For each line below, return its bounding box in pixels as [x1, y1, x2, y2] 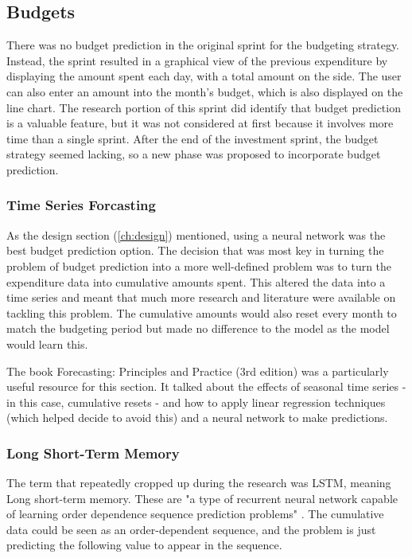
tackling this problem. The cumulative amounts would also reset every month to [6, 304, 397, 321]
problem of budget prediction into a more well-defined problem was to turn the [6, 257, 392, 274]
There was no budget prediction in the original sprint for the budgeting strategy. [6, 37, 400, 53]
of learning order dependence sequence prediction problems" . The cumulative [6, 505, 384, 522]
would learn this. [6, 335, 88, 352]
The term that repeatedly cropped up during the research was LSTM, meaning [6, 474, 391, 491]
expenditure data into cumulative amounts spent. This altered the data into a [6, 273, 386, 290]
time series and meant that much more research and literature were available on [6, 289, 396, 306]
